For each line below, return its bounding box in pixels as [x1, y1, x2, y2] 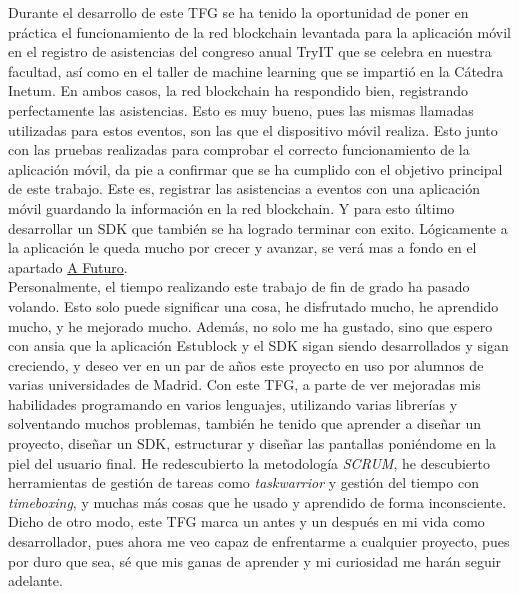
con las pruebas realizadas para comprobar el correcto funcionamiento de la [8, 139, 470, 160]
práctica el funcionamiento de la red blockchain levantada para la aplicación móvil [8, 21, 511, 42]
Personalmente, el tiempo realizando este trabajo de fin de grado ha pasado [8, 276, 470, 297]
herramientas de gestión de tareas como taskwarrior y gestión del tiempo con [8, 472, 479, 493]
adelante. [8, 570, 63, 591]
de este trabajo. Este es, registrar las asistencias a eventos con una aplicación [8, 178, 480, 199]
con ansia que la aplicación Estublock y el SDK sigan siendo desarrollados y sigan [8, 335, 509, 356]
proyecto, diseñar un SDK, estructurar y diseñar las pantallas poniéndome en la [8, 433, 497, 454]
